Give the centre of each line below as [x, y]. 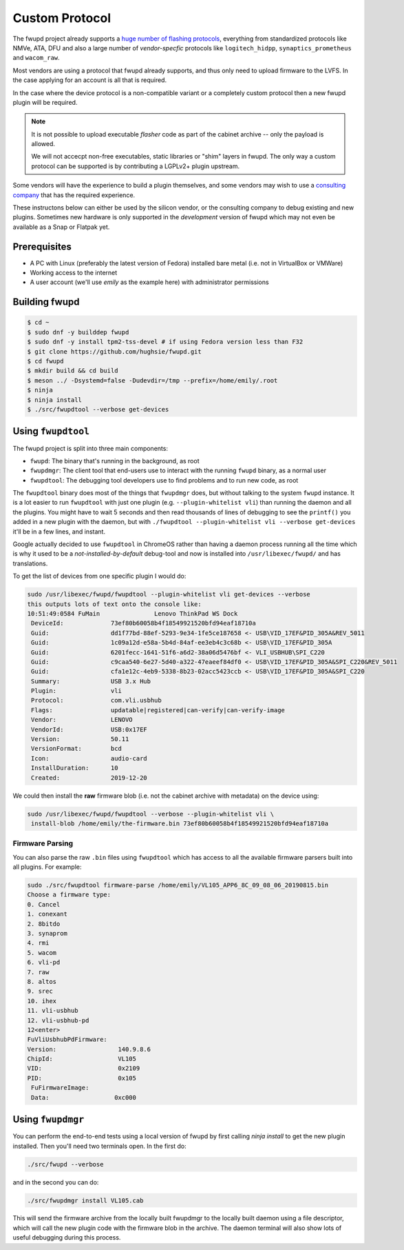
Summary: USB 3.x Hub [91, 681]
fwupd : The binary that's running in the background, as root [115, 461]
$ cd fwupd [45, 361]
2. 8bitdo [44, 924]
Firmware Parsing [43, 843]
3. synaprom [47, 934]
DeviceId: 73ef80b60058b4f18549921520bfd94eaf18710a [143, 623]
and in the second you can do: [56, 1182]
